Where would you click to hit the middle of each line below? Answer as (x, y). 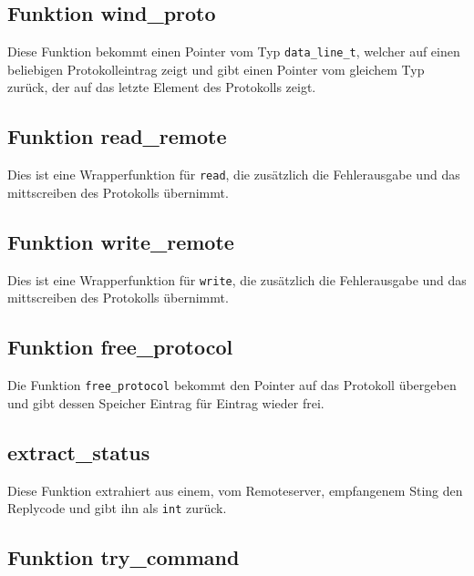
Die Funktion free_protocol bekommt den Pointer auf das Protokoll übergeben (232, 385)
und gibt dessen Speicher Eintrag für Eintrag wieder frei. (166, 402)
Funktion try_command (124, 557)
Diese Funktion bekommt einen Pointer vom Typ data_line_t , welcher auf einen (234, 51)
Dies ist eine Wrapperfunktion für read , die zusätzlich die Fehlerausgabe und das (234, 175)
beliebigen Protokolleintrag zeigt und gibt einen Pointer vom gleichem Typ (216, 69)
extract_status (79, 452)
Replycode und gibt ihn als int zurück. (117, 508)
